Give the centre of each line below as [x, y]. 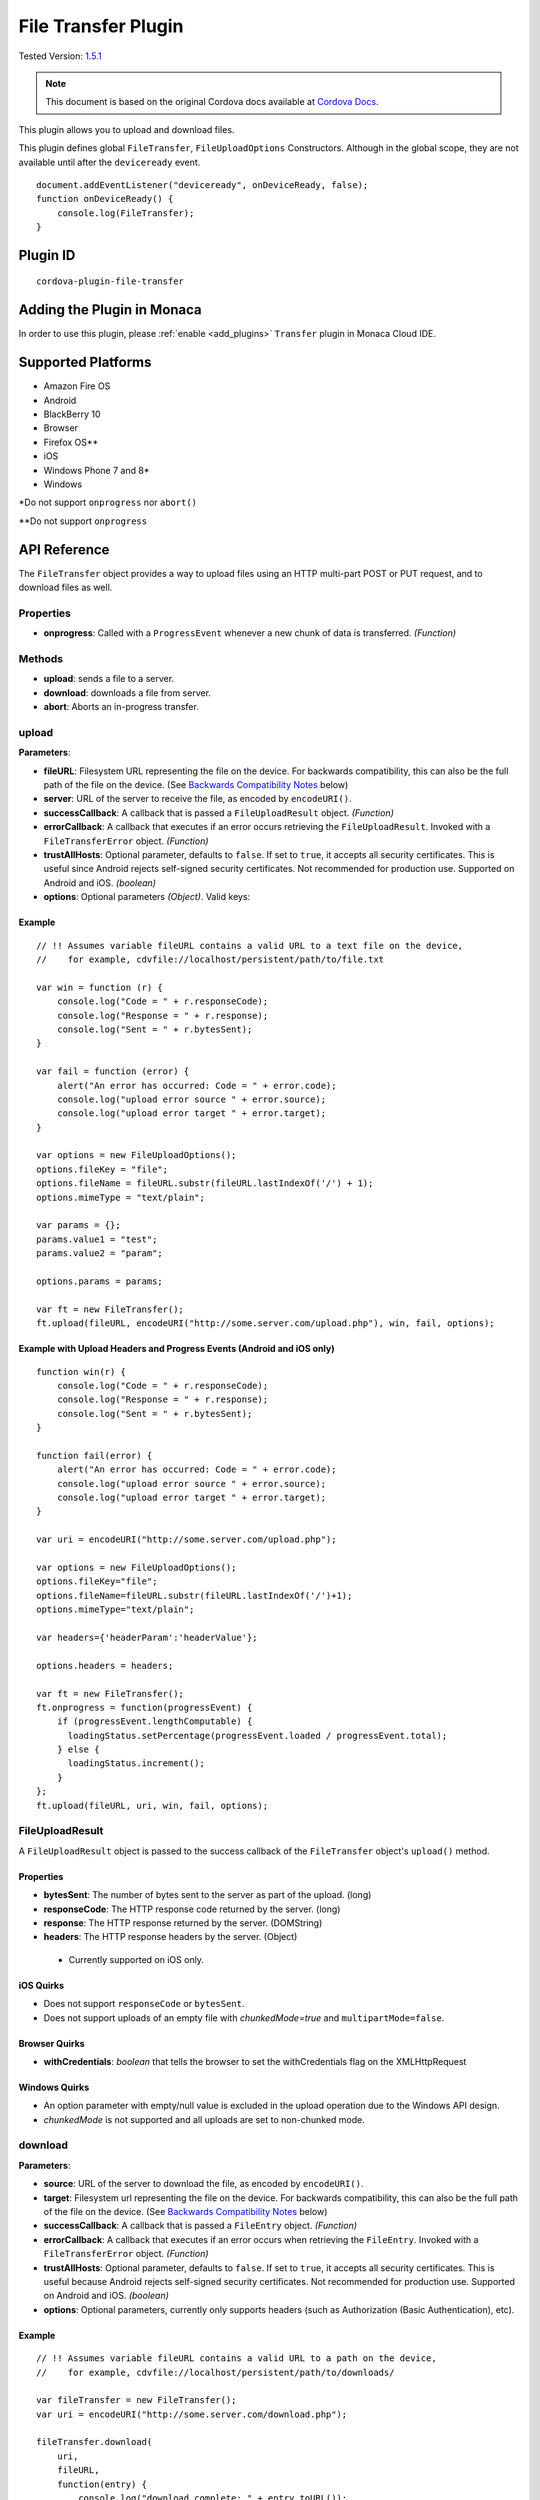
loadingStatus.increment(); [136, 1763]
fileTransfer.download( [94, 2442]
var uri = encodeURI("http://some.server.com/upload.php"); [186, 1539]
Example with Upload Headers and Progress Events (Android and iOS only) [176, 1349]
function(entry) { [102, 2484]
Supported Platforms [85, 362]
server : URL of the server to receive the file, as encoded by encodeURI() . [197, 799]
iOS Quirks [41, 1985]
